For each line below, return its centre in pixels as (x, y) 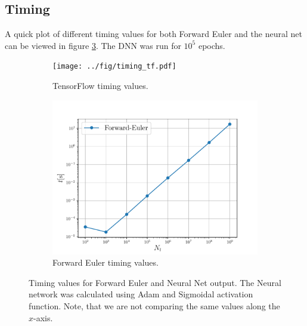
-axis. (43, 317)
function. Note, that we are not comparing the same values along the (154, 306)
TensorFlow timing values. (100, 86)
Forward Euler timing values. (106, 262)
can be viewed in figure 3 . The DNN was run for (93, 45)
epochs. (212, 45)
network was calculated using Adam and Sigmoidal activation (141, 294)
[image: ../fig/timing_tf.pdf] (114, 67)
